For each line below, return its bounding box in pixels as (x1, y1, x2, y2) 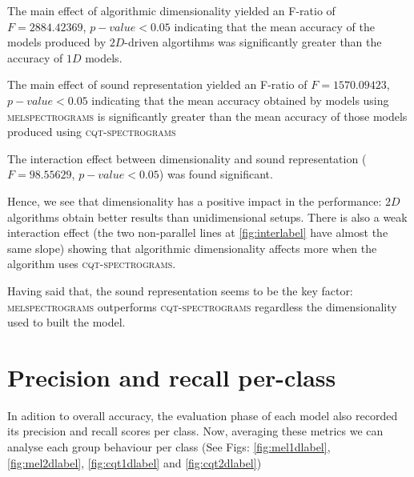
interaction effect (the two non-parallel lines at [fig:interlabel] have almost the (7, 224, 388, 241)
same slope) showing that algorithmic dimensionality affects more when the (7, 239, 377, 256)
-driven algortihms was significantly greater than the (124, 34, 382, 50)
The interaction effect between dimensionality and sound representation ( (7, 150, 367, 166)
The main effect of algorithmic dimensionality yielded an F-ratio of (7, 2, 336, 18)
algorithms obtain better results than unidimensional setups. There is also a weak (7, 208, 408, 225)
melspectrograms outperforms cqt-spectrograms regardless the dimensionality (7, 298, 397, 315)
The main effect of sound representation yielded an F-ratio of (7, 76, 307, 93)
